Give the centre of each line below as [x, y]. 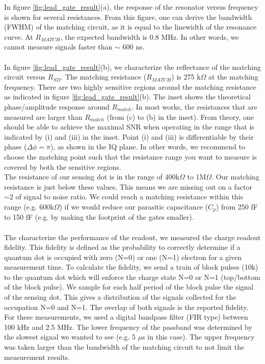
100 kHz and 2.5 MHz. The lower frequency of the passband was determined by [128, 327]
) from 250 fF [237, 206]
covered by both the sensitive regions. [63, 166]
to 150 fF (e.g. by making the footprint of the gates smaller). [99, 217]
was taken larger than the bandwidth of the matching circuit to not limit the [124, 347]
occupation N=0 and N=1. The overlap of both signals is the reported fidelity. [126, 307]
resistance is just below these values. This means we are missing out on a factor [128, 186]
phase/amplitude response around [57, 106]
